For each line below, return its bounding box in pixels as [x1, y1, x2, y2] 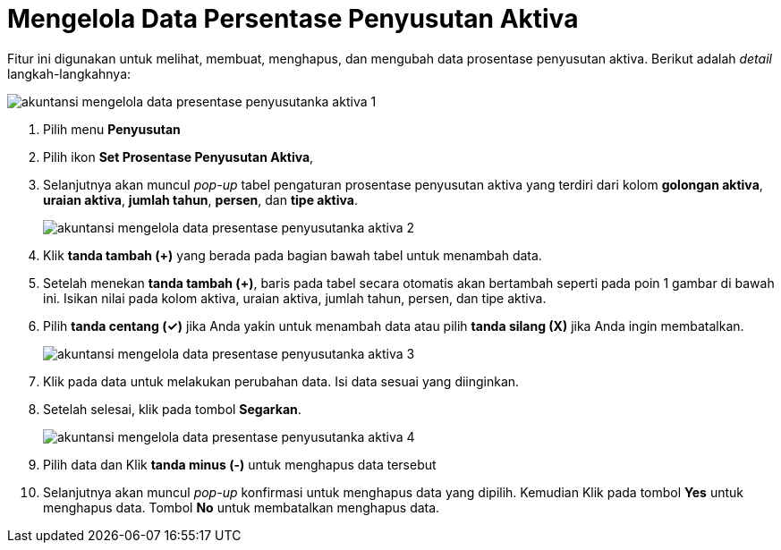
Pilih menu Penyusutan [43, 121, 181, 137]
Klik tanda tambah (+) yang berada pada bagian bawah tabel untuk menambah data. [43, 247, 542, 263]
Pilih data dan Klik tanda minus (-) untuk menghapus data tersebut [43, 456, 437, 472]
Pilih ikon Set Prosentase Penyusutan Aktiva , [43, 148, 314, 165]
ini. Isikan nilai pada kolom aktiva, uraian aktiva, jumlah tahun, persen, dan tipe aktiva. [43, 290, 547, 306]
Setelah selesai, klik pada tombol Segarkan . [43, 401, 301, 417]
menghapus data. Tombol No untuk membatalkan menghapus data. [43, 499, 440, 515]
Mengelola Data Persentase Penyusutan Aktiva [7, 4, 579, 34]
